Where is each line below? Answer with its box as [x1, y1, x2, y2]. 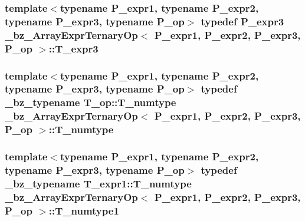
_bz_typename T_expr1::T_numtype [5, 176, 192, 190]
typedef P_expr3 [201, 14, 284, 28]
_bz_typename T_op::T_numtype [5, 95, 176, 110]
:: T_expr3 [48, 41, 99, 55]
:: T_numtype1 [48, 203, 119, 217]
